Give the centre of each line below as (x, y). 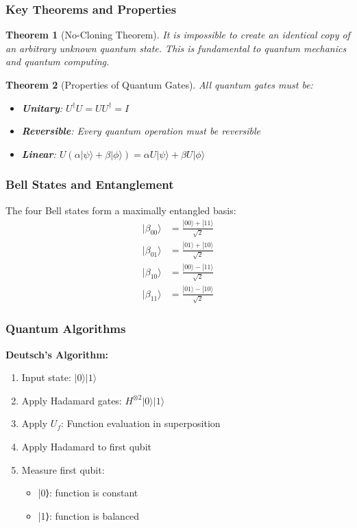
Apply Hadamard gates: (72, 400)
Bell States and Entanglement (90, 184)
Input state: (46, 377)
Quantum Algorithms (66, 329)
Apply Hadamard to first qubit (86, 446)
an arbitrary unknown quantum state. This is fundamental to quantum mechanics (176, 48)
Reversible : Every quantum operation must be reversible (141, 131)
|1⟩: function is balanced (89, 515)
